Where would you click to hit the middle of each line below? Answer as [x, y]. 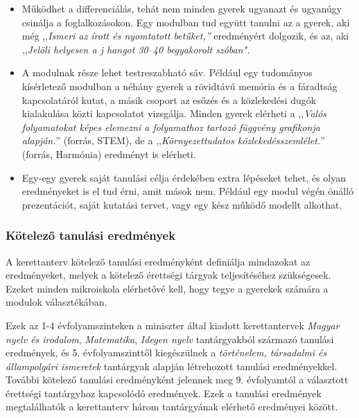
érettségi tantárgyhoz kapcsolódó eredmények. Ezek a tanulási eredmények [164, 393]
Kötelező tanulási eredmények [91, 235]
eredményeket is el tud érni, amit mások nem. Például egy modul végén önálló [188, 191]
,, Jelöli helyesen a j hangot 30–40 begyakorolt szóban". [136, 49]
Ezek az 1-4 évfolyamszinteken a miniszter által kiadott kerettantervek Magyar [173, 325]
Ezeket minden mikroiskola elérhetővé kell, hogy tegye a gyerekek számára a [167, 288]
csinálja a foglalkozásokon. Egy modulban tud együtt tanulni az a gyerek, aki [186, 22]
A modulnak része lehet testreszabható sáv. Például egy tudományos [167, 72]
